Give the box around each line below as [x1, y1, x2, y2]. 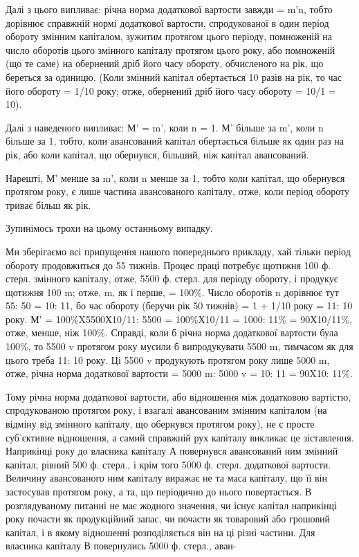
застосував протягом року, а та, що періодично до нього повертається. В [6, 484, 312, 498]
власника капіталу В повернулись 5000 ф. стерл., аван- [6, 538, 237, 553]
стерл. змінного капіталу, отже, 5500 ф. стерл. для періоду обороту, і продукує [6, 271, 338, 286]
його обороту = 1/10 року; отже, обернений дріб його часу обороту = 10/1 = [6, 83, 336, 98]
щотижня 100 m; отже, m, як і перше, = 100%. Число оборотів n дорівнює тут [6, 284, 339, 299]
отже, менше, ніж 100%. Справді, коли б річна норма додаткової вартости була [6, 325, 338, 340]
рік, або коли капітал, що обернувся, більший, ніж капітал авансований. [6, 147, 309, 161]
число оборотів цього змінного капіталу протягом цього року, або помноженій [6, 42, 335, 57]
